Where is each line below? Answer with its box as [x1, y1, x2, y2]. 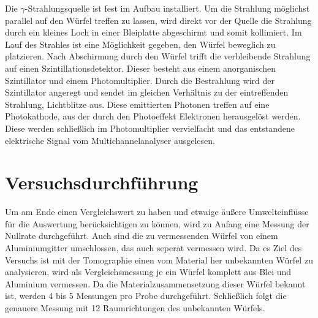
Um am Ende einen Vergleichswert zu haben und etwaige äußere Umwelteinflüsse [5, 205, 309, 218]
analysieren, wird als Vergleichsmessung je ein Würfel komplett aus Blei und [5, 265, 292, 278]
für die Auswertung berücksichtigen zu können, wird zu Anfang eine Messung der [5, 217, 309, 230]
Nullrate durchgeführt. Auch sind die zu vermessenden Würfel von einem [5, 229, 278, 242]
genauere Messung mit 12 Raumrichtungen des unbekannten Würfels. [5, 301, 265, 314]
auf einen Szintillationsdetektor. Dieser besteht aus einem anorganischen [5, 61, 276, 74]
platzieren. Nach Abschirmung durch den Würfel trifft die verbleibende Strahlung [5, 50, 311, 62]
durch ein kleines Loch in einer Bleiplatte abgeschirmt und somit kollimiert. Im [5, 26, 302, 39]
